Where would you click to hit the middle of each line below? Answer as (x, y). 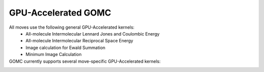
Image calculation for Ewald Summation (66, 47)
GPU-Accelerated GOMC (60, 13)
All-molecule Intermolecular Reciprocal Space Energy (79, 41)
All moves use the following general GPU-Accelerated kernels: (72, 27)
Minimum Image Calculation (54, 54)
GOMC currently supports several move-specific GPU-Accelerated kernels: (85, 61)
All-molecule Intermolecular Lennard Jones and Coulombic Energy (93, 34)
